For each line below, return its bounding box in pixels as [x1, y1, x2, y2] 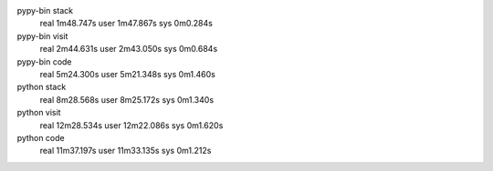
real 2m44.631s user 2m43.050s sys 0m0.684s [39, 44, 218, 55]
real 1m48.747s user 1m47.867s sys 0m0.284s [39, 18, 214, 29]
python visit [16, 107, 61, 118]
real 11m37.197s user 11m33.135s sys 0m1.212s [39, 146, 212, 156]
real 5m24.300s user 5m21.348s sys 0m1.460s [39, 68, 216, 79]
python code [16, 132, 65, 143]
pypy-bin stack [16, 5, 73, 15]
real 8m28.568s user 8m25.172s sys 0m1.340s [39, 94, 215, 105]
